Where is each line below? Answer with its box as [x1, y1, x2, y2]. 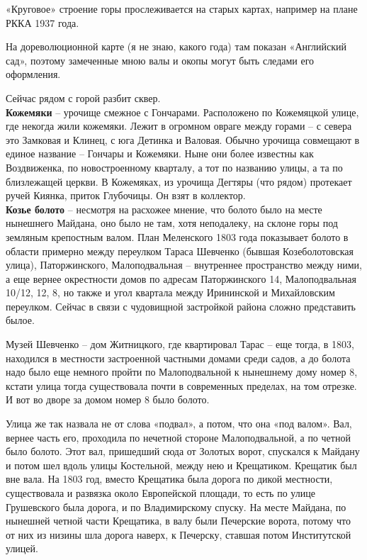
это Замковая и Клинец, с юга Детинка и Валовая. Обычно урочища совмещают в [6, 132, 360, 147]
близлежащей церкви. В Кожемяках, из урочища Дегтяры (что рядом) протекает [6, 174, 352, 189]
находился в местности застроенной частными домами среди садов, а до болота [6, 350, 351, 365]
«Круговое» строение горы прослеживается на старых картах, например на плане [6, 1, 358, 16]
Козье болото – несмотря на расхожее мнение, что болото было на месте [6, 201, 322, 216]
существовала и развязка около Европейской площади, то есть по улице [6, 486, 315, 500]
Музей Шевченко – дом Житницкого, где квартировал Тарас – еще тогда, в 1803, [6, 337, 355, 352]
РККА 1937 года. [6, 15, 79, 30]
